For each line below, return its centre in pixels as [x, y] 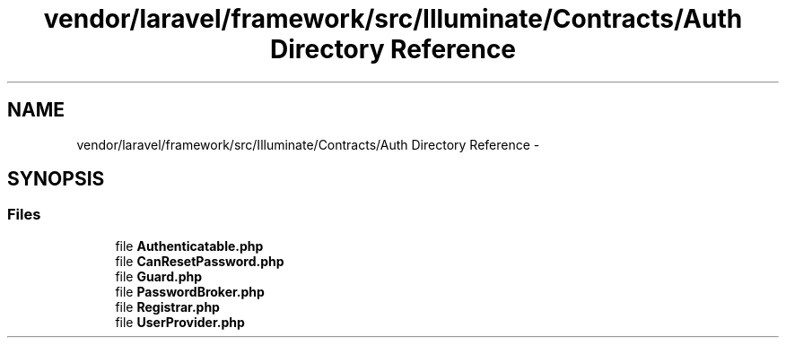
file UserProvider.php [180, 322]
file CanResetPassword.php [200, 261]
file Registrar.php [167, 306]
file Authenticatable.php [189, 246]
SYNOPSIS [56, 179]
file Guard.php [159, 276]
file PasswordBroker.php [190, 291]
